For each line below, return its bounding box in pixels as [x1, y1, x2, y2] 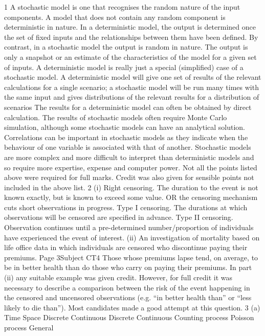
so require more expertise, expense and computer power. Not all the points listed [4, 162, 257, 172]
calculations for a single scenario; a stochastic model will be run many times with [4, 81, 259, 92]
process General [4, 322, 54, 332]
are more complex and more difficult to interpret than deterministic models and [4, 151, 254, 162]
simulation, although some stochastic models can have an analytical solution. [4, 122, 246, 132]
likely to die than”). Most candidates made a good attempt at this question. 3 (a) [4, 302, 260, 312]
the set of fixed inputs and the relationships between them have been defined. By [4, 31, 258, 42]
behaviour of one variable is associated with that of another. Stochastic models [4, 142, 251, 152]
